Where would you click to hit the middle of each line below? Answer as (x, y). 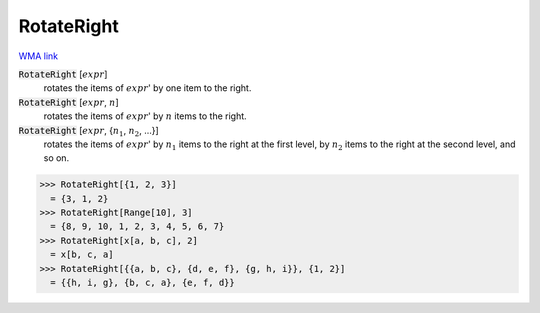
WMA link (38, 56)
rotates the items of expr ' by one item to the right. (147, 88)
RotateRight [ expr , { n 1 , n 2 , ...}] (88, 131)
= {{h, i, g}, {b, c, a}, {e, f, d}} (142, 282)
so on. (56, 158)
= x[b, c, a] (82, 254)
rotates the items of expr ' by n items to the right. (145, 116)
